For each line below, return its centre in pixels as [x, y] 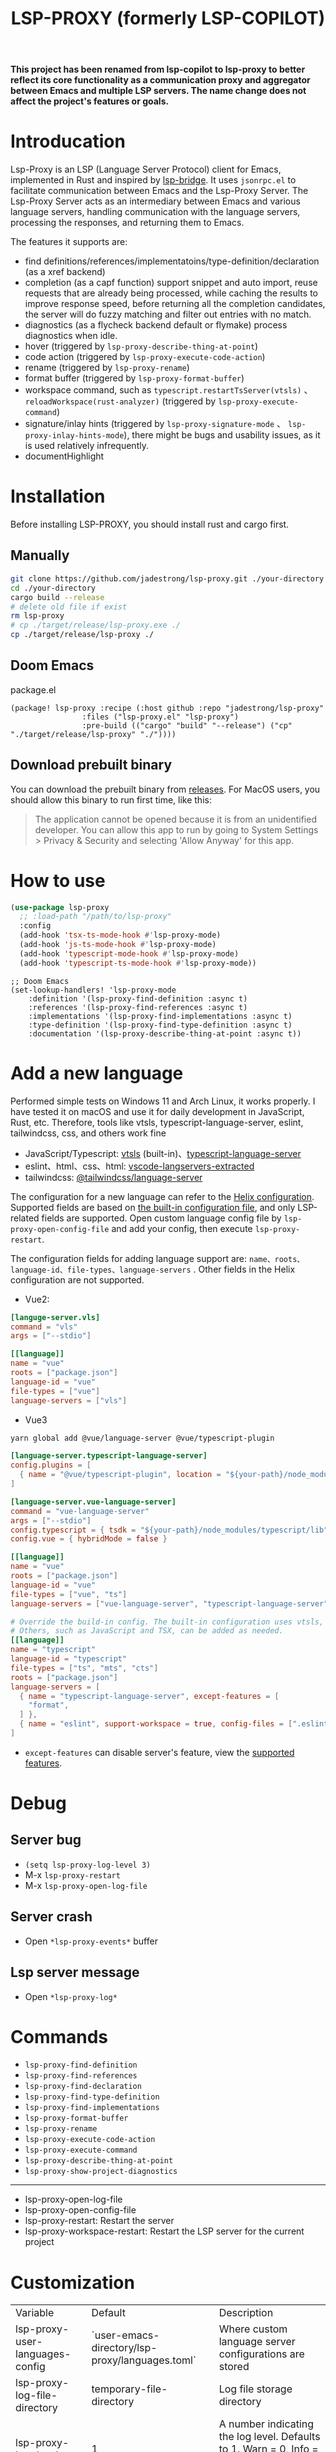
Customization [72, 2282]
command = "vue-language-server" [80, 1511]
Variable [35, 2313]
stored [234, 2367]
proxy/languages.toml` [144, 2360]
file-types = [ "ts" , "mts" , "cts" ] [84, 1668]
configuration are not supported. [77, 1279]
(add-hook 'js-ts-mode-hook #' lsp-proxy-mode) [118, 945]
